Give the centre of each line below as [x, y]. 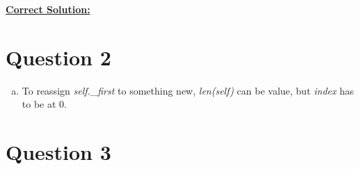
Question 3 [58, 152]
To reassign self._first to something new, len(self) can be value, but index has [188, 90]
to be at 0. [44, 104]
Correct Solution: [48, 9]
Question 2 [58, 57]
